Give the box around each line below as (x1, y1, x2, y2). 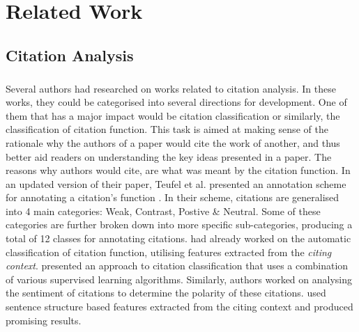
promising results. (6, 313, 82, 327)
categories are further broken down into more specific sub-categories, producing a (6, 217, 353, 232)
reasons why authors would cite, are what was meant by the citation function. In (6, 163, 351, 177)
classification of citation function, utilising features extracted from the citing (6, 244, 332, 259)
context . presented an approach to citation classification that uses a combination (6, 258, 349, 273)
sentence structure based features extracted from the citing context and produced (6, 299, 353, 314)
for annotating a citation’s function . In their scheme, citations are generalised (6, 190, 339, 205)
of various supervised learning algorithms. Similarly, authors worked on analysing (6, 271, 353, 286)
